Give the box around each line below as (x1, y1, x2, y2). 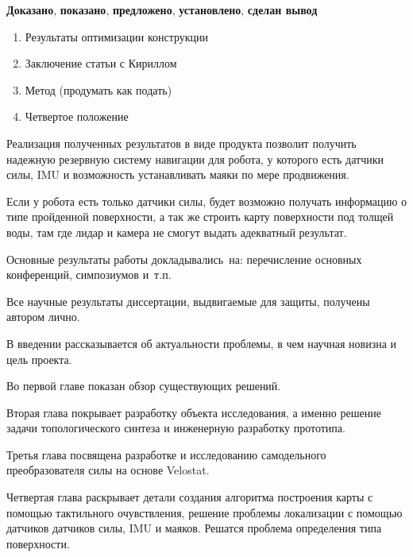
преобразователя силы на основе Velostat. (6, 462, 210, 478)
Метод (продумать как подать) (25, 81, 172, 98)
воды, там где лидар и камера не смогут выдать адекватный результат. (6, 223, 347, 240)
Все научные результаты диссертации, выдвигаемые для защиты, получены (6, 292, 370, 309)
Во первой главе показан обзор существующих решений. (6, 377, 281, 394)
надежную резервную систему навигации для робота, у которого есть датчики (6, 150, 384, 167)
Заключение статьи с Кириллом (25, 55, 177, 72)
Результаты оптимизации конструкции (25, 28, 209, 44)
